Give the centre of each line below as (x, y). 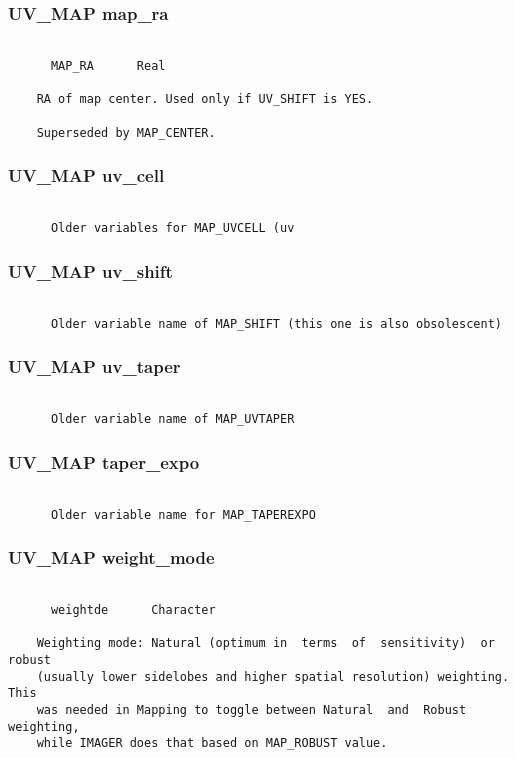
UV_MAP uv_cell (86, 175)
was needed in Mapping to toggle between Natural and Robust (251, 710)
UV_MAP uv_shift (90, 270)
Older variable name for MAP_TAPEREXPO (183, 514)
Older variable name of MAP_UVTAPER (172, 419)
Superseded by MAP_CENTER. (126, 132)
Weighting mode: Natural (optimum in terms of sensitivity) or (265, 643)
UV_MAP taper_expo (104, 461)
